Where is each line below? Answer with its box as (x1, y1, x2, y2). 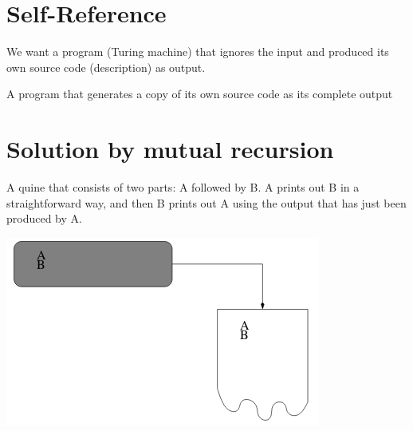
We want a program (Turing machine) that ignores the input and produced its (6, 43, 389, 60)
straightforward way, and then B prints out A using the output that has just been (6, 194, 407, 211)
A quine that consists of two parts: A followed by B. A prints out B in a (6, 179, 360, 196)
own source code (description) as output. (6, 58, 206, 75)
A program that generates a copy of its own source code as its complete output (6, 85, 393, 102)
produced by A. (6, 210, 82, 227)
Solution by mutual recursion (6, 132, 334, 165)
